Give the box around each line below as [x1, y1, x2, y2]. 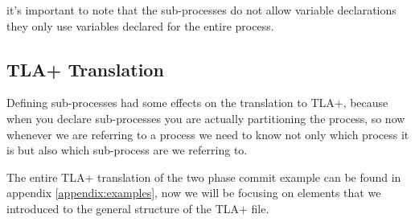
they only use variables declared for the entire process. [6, 17, 274, 34]
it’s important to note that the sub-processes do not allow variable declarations [6, 2, 397, 18]
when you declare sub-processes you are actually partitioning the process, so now [6, 109, 405, 126]
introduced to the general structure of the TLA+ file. [6, 199, 269, 216]
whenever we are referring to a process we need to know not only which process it [6, 125, 409, 142]
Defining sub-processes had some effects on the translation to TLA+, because [6, 94, 388, 111]
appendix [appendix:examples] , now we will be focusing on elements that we [6, 184, 381, 201]
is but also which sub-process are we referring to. [6, 142, 248, 158]
